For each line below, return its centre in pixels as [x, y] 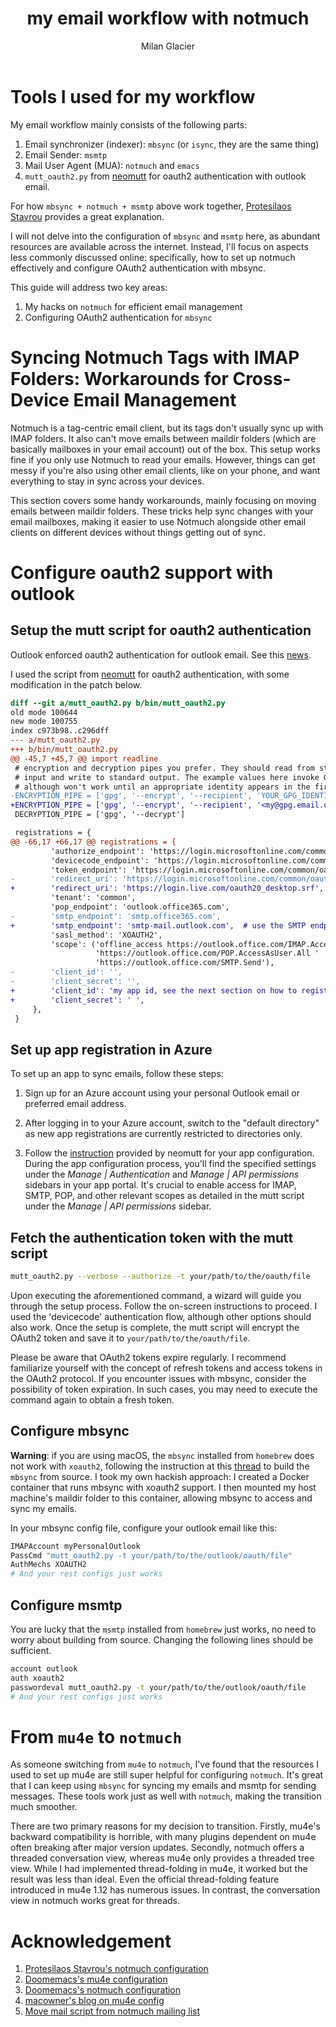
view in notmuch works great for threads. [95, 1901]
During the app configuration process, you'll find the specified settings [170, 1164]
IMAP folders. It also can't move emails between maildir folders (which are [163, 438]
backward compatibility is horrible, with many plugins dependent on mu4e [163, 1837]
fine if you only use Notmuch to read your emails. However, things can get [163, 459]
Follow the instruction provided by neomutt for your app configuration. [169, 1153]
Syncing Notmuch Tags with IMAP [155, 357]
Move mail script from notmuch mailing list [112, 2011]
